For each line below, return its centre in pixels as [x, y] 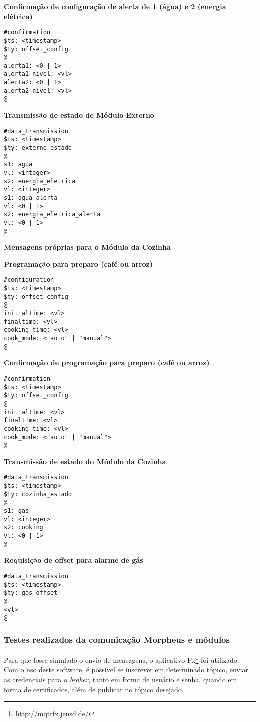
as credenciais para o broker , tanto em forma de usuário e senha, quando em [121, 679]
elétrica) [18, 16]
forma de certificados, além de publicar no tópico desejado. [94, 689]
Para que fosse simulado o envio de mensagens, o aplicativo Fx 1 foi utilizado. [122, 659]
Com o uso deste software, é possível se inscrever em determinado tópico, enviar [126, 669]
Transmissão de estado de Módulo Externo [79, 115]
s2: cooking [24, 527]
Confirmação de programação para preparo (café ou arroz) [107, 362]
